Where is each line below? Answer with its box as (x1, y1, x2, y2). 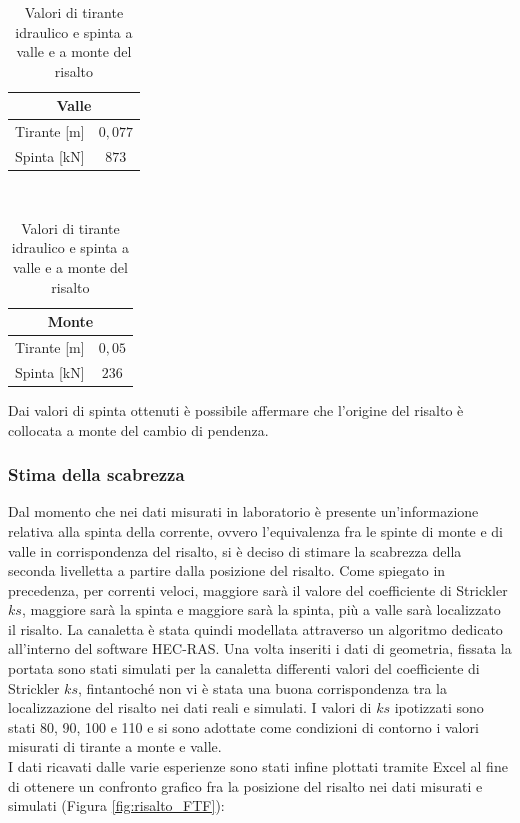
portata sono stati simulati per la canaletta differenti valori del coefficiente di (8, 658, 480, 679)
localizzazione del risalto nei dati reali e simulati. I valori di (8, 697, 372, 718)
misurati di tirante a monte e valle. (8, 736, 222, 757)
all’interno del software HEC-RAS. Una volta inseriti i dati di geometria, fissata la (8, 638, 512, 659)
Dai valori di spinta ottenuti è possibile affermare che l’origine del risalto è (8, 399, 464, 420)
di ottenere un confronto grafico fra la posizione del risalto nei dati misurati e (8, 775, 483, 796)
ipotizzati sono (394, 697, 484, 718)
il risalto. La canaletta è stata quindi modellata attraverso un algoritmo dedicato (8, 618, 503, 639)
